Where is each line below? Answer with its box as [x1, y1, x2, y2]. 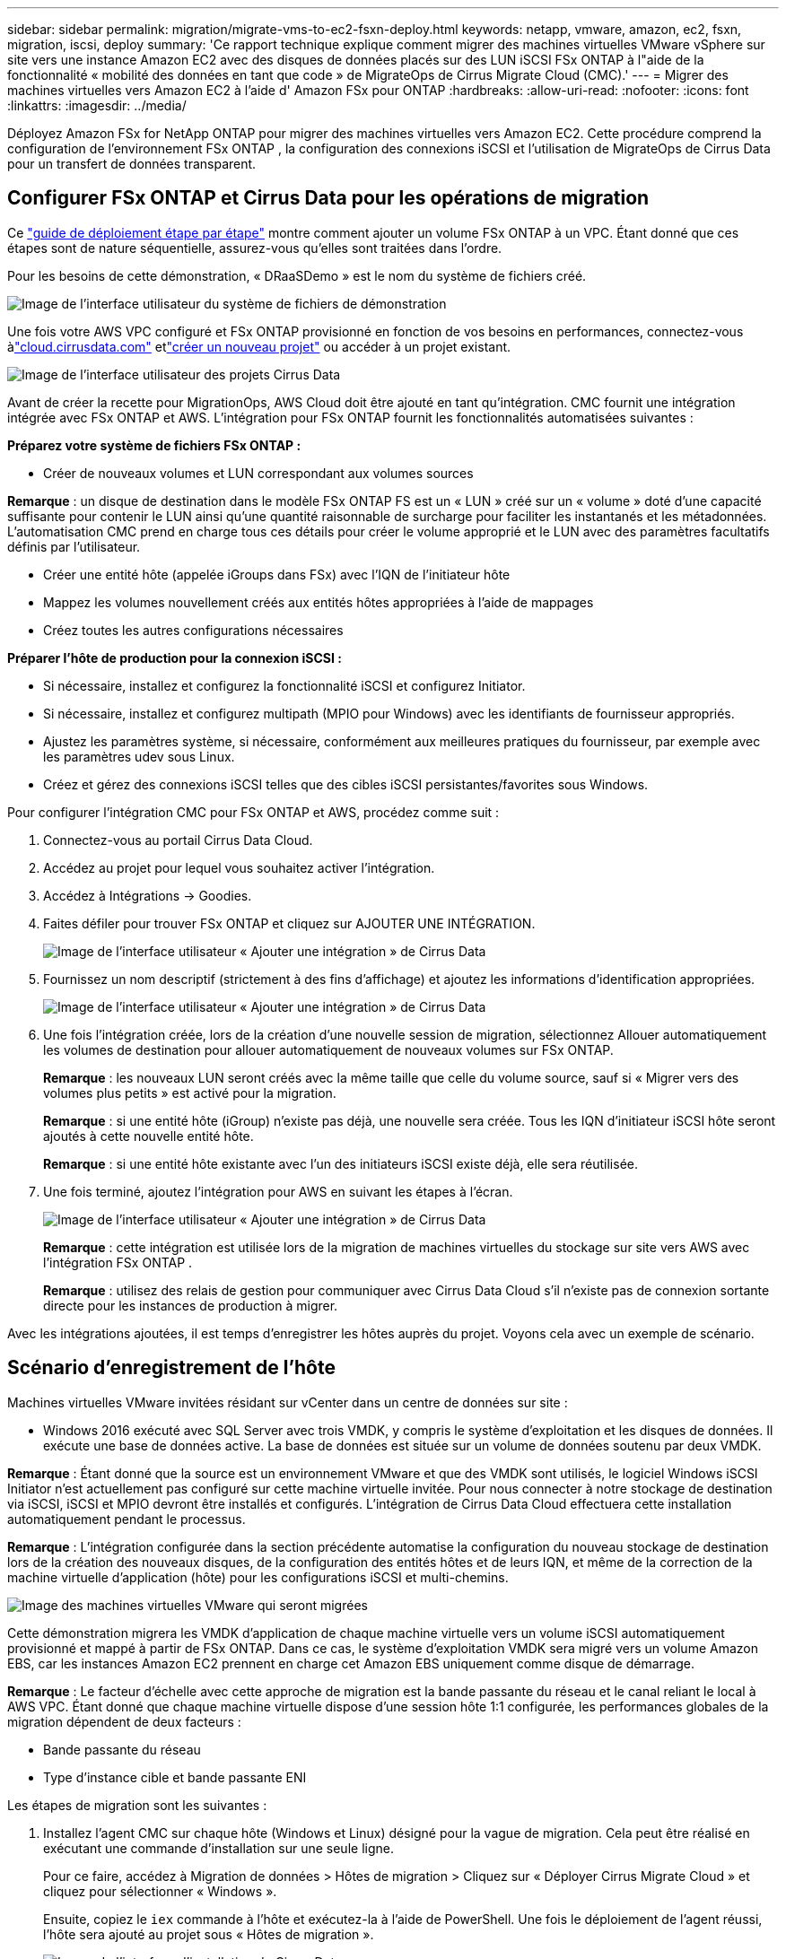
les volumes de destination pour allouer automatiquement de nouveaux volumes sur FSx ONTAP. [43, 1041, 614, 1058]
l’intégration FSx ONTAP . [43, 1254, 193, 1270]
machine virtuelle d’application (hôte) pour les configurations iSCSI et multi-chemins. [7, 1569, 509, 1585]
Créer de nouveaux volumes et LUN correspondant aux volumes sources [43, 465, 474, 481]
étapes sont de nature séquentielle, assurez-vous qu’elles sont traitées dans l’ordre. [7, 239, 502, 256]
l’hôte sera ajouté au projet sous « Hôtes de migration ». [43, 1926, 374, 1942]
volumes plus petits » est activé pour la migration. [43, 1084, 336, 1101]
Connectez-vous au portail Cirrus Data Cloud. [43, 831, 313, 848]
